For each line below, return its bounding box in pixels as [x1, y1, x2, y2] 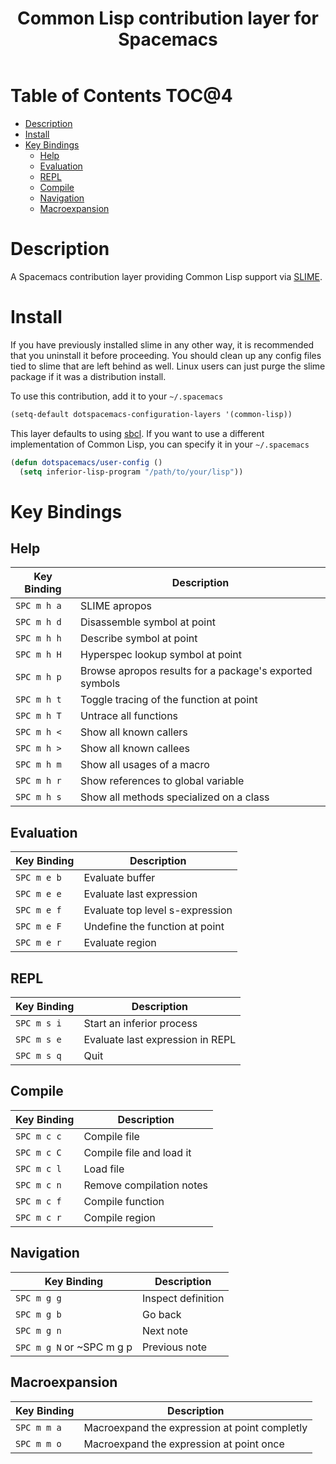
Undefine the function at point [83, 920, 225, 934]
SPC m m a [15, 1422, 62, 1433]
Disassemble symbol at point [80, 615, 216, 629]
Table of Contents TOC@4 [10, 85, 233, 107]
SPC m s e [15, 1034, 62, 1046]
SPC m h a [15, 600, 62, 612]
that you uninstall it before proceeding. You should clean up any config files [10, 349, 322, 361]
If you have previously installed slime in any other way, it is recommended [10, 338, 315, 351]
